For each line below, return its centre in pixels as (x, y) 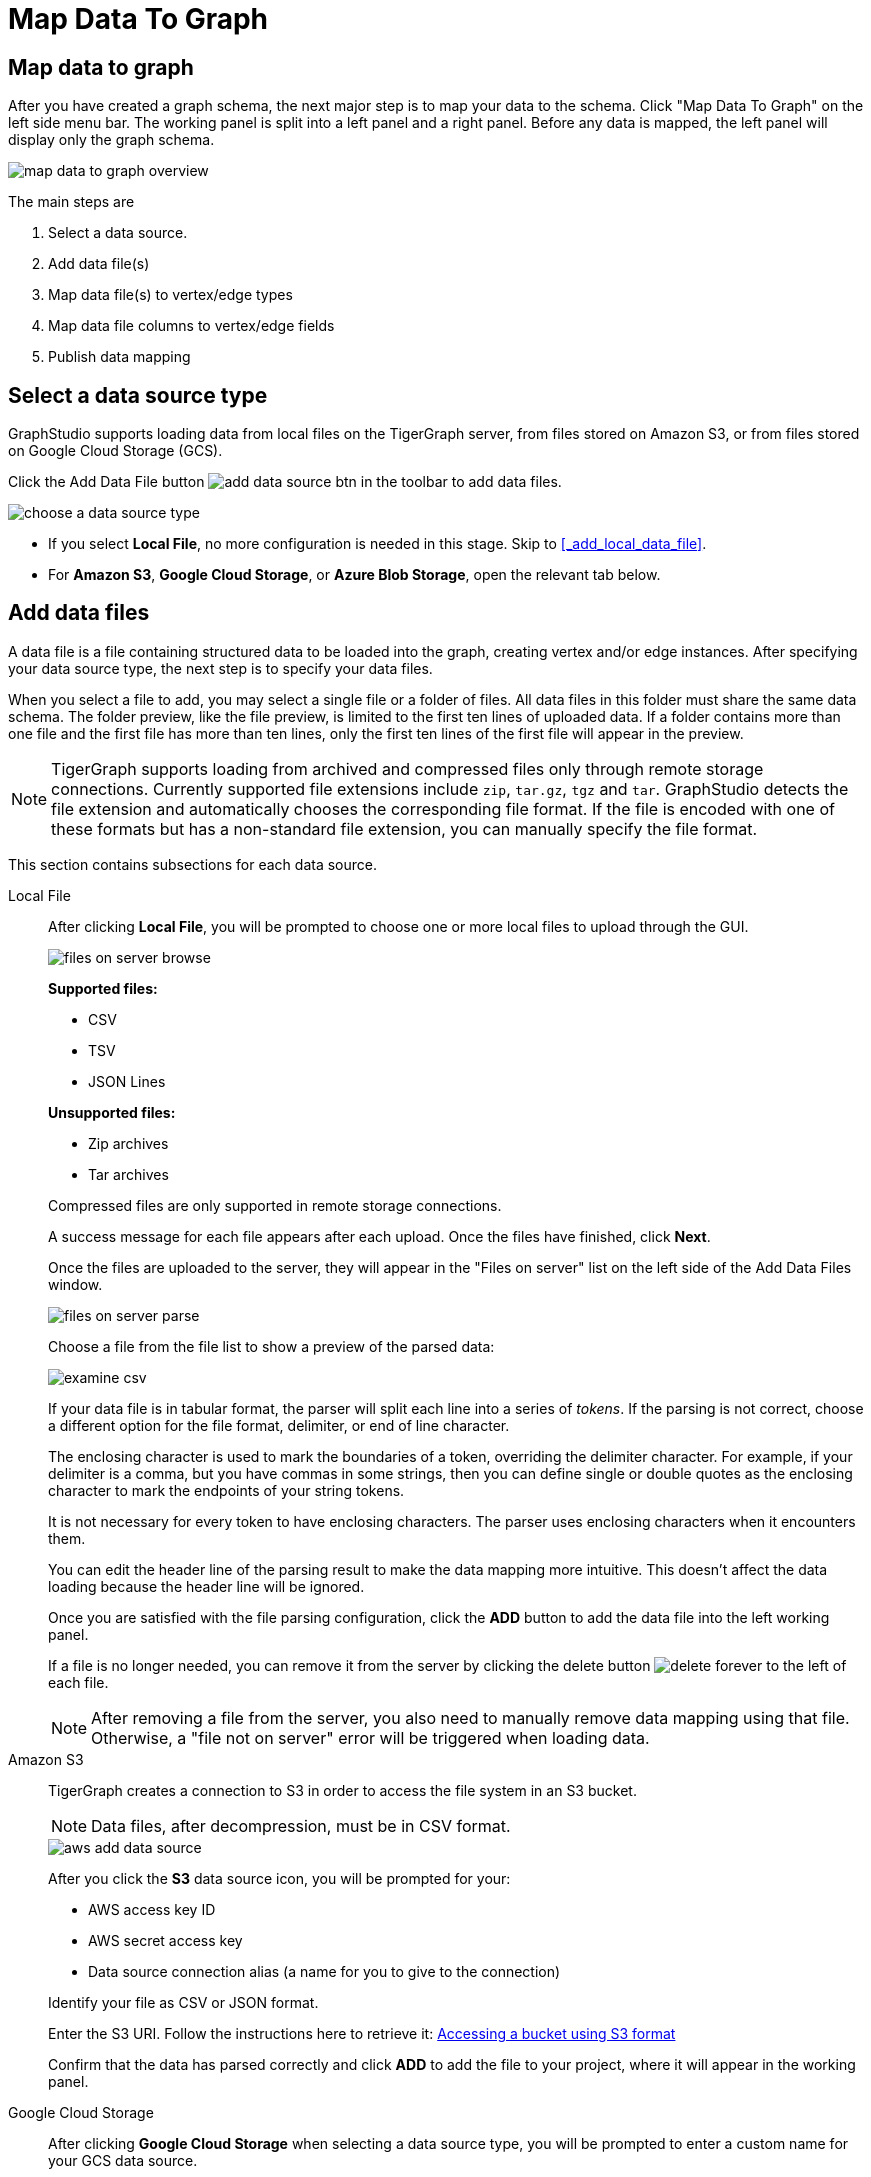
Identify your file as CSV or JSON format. (183, 2002)
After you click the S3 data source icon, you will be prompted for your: (279, 1878)
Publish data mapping (119, 357)
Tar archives (128, 1174)
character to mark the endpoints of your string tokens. (226, 1490)
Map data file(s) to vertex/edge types (170, 295)
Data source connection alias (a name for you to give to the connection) (324, 1971)
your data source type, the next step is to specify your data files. (220, 668)
